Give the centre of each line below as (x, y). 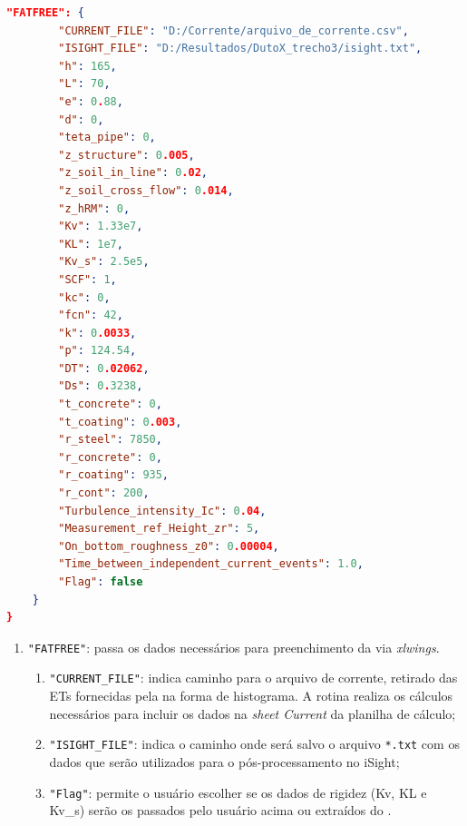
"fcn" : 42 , (91, 315)
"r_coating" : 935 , (114, 475)
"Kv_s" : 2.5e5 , (104, 262)
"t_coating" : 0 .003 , (120, 422)
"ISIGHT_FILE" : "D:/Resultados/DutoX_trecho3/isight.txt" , (240, 49)
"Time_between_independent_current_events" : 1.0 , (211, 564)
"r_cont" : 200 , (104, 493)
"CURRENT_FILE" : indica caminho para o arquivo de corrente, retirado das (253, 678)
